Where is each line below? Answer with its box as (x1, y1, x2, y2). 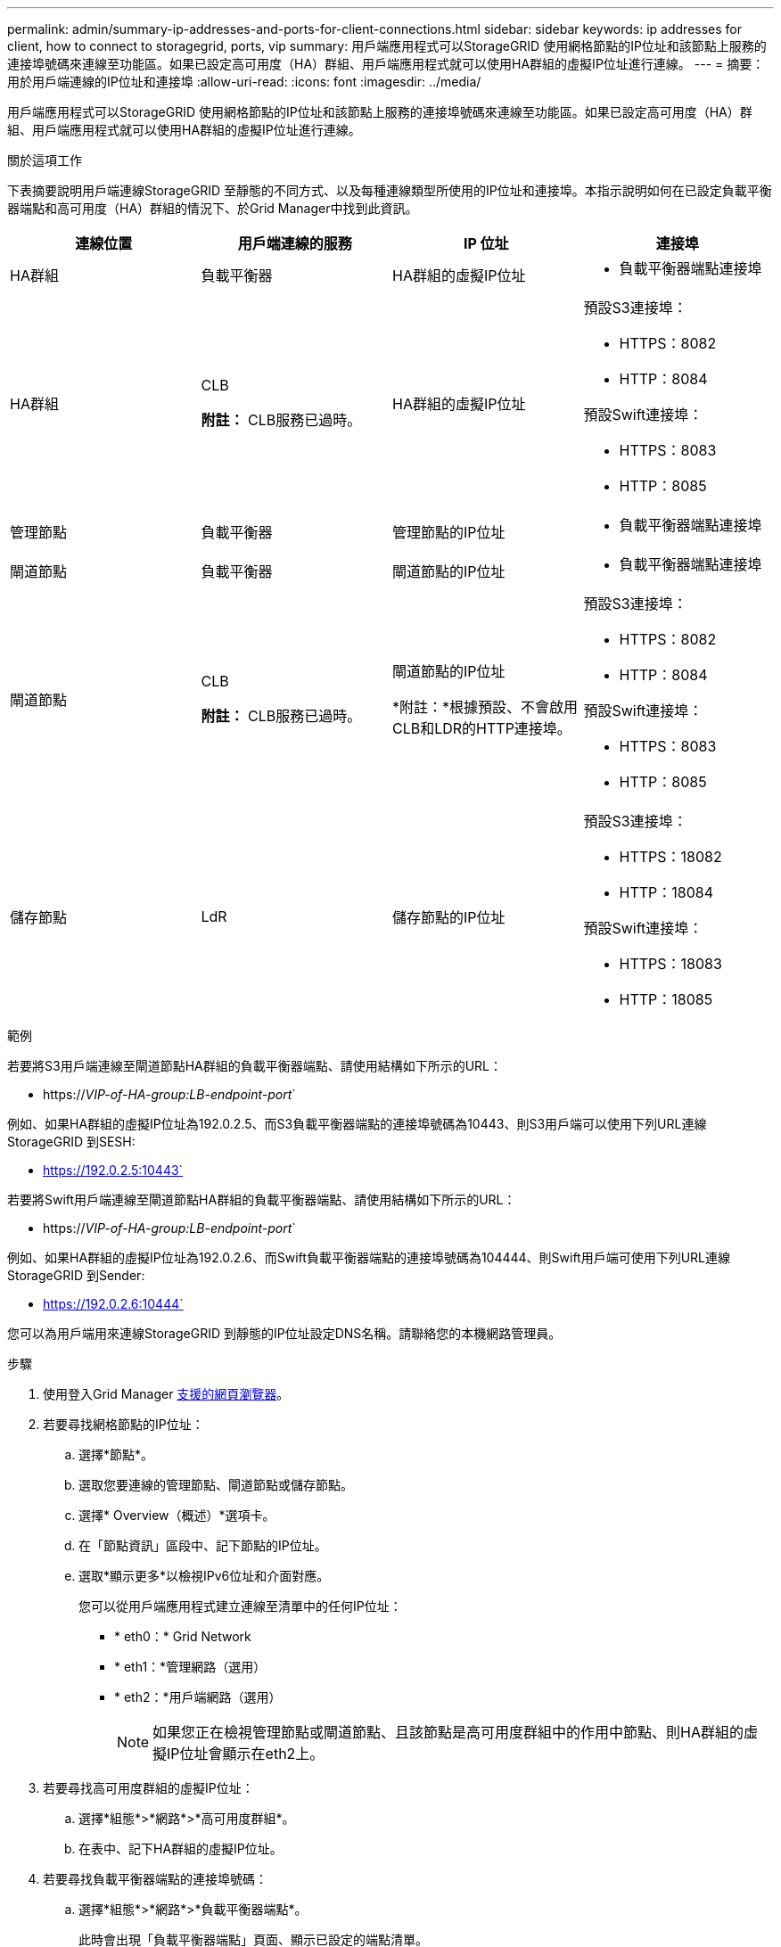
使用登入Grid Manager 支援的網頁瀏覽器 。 (43, 1386, 290, 1401)
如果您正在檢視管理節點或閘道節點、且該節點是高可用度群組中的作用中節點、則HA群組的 (152, 1723, 744, 1741)
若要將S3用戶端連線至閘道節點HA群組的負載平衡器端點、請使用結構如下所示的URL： (7, 1058, 503, 1073)
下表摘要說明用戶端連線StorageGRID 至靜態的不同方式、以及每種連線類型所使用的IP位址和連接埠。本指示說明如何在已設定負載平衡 (7, 183, 772, 198)
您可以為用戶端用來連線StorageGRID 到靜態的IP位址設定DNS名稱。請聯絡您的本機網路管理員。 (7, 1326, 562, 1341)
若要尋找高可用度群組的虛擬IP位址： (43, 1780, 254, 1795)
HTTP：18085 (619, 990, 713, 1008)
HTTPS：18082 (619, 848, 722, 866)
